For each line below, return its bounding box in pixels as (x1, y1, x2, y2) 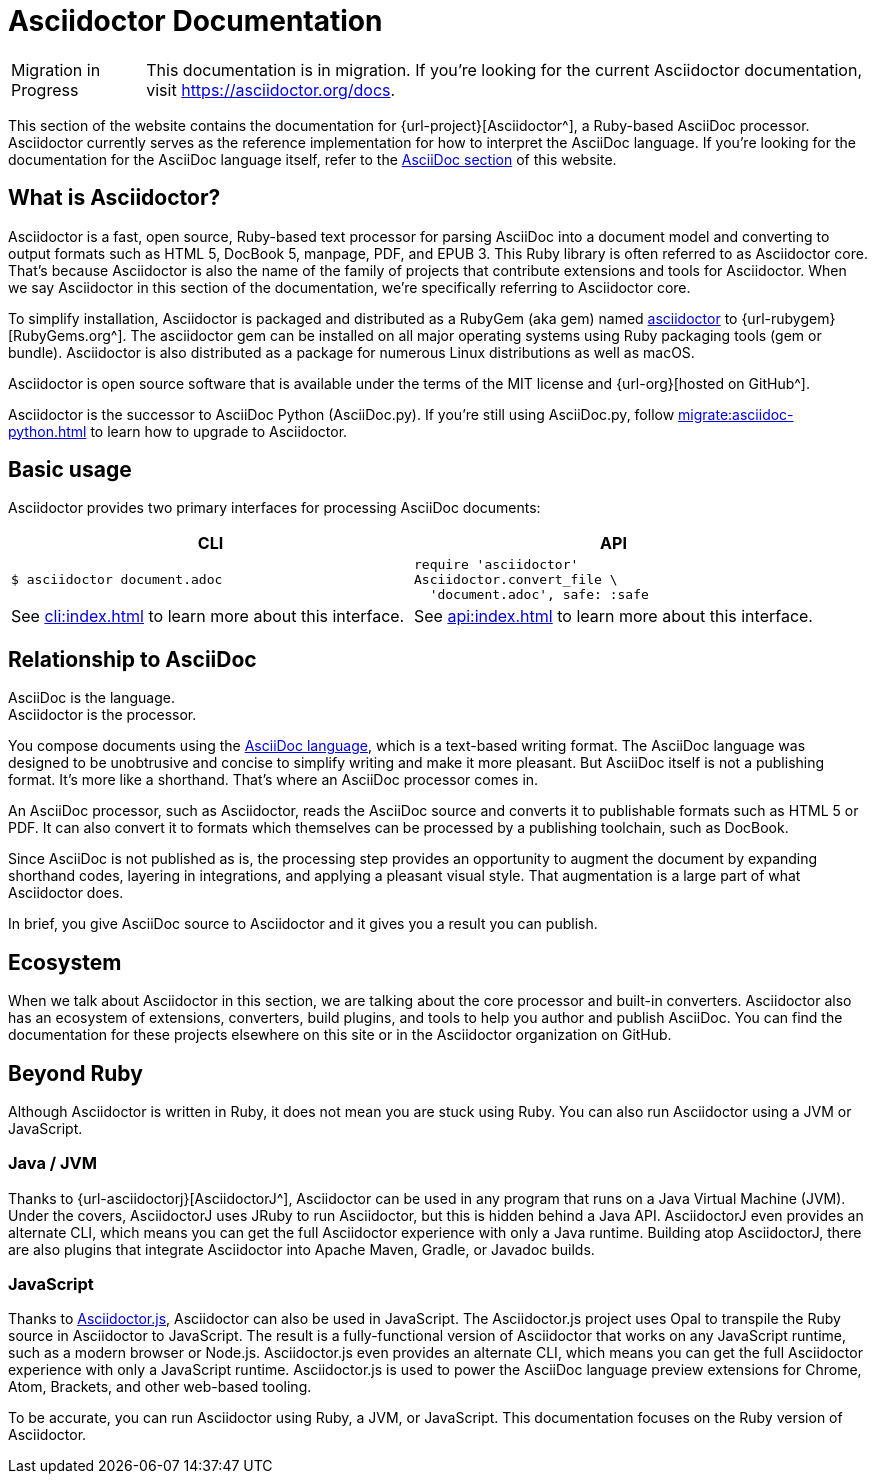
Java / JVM (8, 1153, 98, 1174)
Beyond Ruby (8, 1060, 143, 1086)
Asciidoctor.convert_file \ (413, 572, 618, 588)
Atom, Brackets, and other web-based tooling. (8, 1378, 312, 1396)
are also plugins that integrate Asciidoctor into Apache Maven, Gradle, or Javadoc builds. (8, 1240, 595, 1258)
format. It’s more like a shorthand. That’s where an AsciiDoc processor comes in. (8, 771, 539, 789)
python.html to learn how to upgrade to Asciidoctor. (8, 422, 348, 440)
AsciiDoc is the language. (8, 689, 175, 707)
